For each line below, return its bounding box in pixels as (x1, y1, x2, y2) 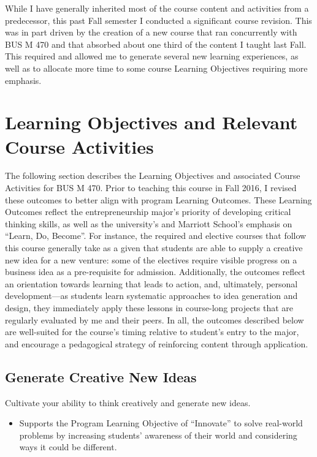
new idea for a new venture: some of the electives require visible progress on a (5, 253, 297, 266)
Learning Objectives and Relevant (5, 110, 298, 135)
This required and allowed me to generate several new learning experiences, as (5, 50, 299, 62)
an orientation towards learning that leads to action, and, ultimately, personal (5, 277, 298, 290)
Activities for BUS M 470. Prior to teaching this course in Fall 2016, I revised (5, 181, 297, 194)
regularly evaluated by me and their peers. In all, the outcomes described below (5, 313, 304, 326)
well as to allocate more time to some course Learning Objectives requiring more (5, 61, 308, 74)
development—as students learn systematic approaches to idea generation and (5, 289, 298, 302)
